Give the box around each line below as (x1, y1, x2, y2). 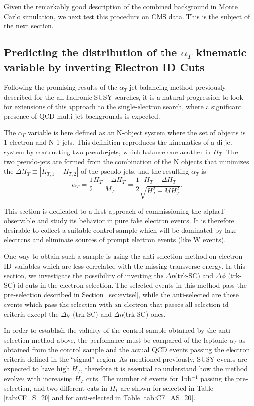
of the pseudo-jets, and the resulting (81, 166, 189, 176)
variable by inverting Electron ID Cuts (4, 59, 205, 74)
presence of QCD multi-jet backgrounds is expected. (4, 111, 160, 121)
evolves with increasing (4, 373, 73, 383)
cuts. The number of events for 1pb (86, 373, 192, 383)
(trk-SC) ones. (123, 308, 166, 319)
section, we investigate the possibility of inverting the (4, 270, 163, 280)
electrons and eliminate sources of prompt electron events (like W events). (4, 234, 226, 245)
